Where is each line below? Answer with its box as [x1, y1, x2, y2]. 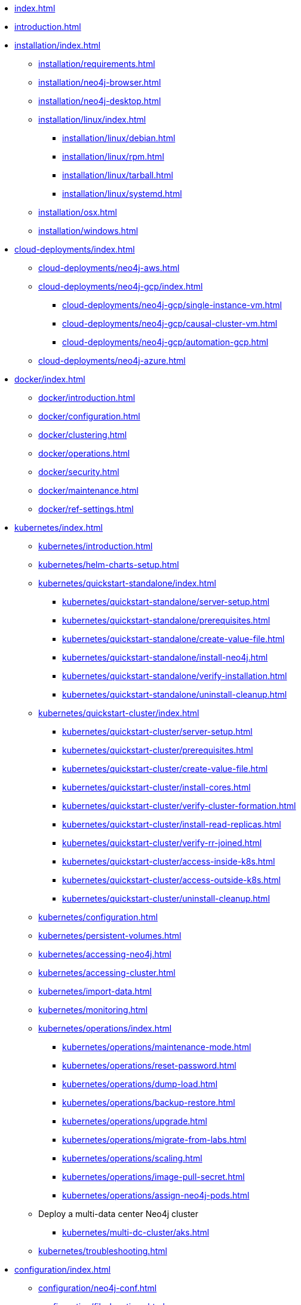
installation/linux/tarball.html [62, 170, 173, 180]
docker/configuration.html [38, 411, 140, 421]
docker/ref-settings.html [38, 504, 134, 514]
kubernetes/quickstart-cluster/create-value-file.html [62, 763, 268, 774]
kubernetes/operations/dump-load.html [62, 1079, 218, 1089]
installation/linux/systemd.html [62, 188, 182, 199]
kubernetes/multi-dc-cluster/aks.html [62, 1227, 210, 1237]
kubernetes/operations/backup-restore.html [62, 1097, 235, 1108]
